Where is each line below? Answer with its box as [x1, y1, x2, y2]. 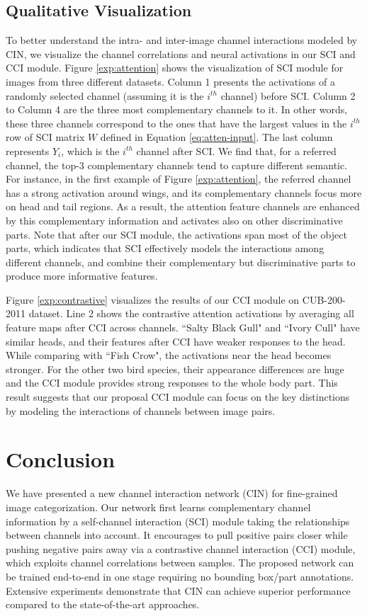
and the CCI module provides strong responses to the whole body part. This [6, 375, 338, 390]
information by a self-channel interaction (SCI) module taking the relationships [6, 513, 350, 528]
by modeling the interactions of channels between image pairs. [6, 403, 276, 418]
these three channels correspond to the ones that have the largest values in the [6, 115, 347, 130]
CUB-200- [302, 292, 346, 307]
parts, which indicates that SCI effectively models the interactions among [6, 241, 324, 256]
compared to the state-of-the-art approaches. [6, 597, 200, 612]
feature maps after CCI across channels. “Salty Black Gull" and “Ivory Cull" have [6, 320, 360, 335]
